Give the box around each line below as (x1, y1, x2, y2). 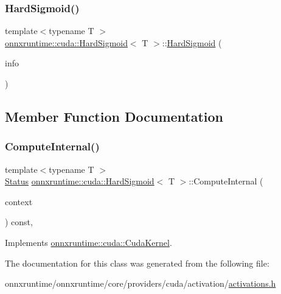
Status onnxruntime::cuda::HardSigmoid (5, 175, 154, 187)
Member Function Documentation (5, 107, 224, 125)
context (5, 195, 33, 208)
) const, (5, 215, 33, 228)
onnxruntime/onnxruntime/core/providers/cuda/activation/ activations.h (5, 277, 276, 290)
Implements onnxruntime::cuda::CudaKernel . (5, 236, 172, 248)
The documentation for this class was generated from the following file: (5, 256, 269, 269)
